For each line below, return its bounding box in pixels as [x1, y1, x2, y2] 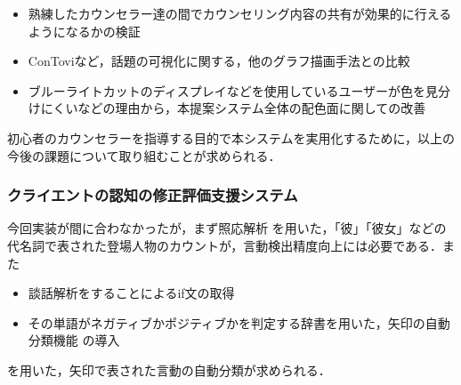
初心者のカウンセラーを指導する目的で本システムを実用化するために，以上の [7, 128, 455, 147]
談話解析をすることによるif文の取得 [28, 284, 235, 302]
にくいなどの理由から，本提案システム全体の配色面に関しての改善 [40, 99, 426, 117]
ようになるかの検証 [28, 21, 141, 40]
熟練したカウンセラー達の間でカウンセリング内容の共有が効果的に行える [28, 4, 452, 22]
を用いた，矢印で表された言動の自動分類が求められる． [7, 360, 331, 379]
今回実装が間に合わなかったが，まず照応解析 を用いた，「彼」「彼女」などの [7, 219, 447, 237]
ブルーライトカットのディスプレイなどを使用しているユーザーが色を [28, 81, 426, 100]
